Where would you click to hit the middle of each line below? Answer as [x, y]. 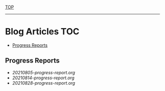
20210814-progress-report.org [43, 78]
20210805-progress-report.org [43, 72]
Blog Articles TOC [42, 32]
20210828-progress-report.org [43, 83]
